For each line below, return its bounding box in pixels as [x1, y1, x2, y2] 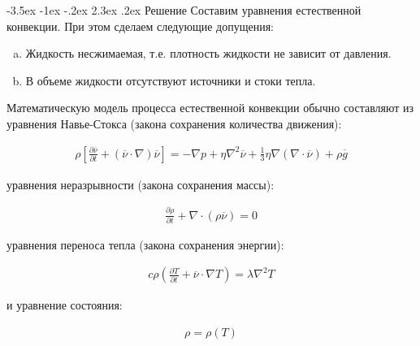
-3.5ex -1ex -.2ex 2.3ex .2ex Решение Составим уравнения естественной [6, 2, 362, 18]
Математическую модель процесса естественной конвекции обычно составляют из [6, 99, 414, 116]
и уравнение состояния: [6, 296, 123, 314]
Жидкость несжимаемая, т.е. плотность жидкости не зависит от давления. [25, 45, 392, 62]
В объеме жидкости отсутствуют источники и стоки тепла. [25, 71, 316, 89]
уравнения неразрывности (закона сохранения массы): [6, 175, 275, 192]
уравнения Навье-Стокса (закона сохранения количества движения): [6, 115, 342, 132]
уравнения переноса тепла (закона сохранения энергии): [6, 236, 284, 253]
